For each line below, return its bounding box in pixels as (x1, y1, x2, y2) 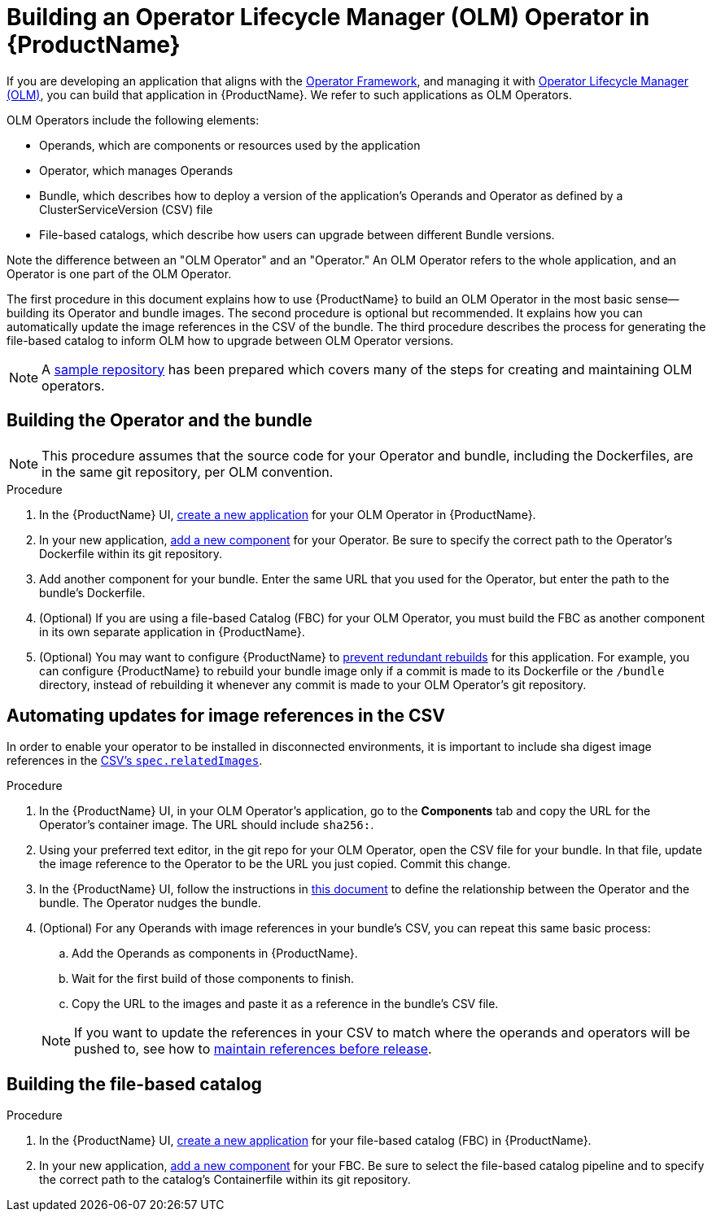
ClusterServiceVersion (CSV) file (39, 202, 213, 216)
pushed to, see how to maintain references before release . (74, 1041, 432, 1058)
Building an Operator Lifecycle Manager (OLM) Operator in (7, 3, 650, 31)
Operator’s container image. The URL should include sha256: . (39, 818, 374, 832)
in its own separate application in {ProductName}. (39, 624, 305, 639)
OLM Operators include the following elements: (7, 112, 260, 127)
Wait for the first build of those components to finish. (72, 971, 355, 986)
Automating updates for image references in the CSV (7, 705, 445, 727)
